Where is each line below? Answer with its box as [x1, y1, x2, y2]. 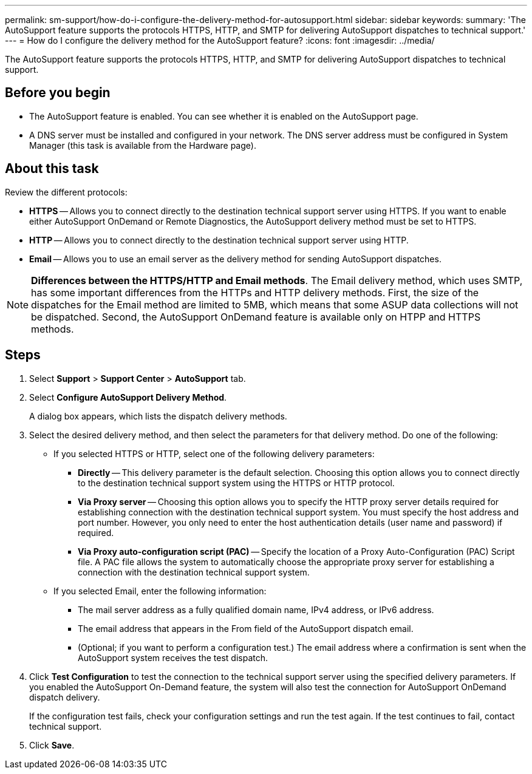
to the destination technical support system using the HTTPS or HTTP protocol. [78, 477, 395, 488]
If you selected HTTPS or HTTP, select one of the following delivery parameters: [53, 448, 375, 459]
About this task [5, 161, 99, 177]
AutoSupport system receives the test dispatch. [78, 652, 268, 663]
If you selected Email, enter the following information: [53, 585, 267, 596]
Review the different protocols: [5, 186, 128, 197]
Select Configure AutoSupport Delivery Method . [29, 392, 227, 402]
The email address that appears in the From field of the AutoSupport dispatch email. [78, 623, 414, 634]
